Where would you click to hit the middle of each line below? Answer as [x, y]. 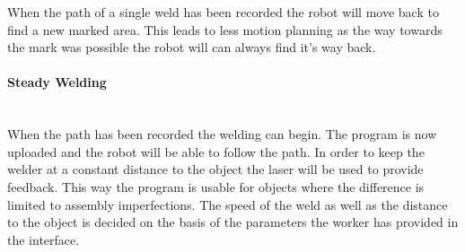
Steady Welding [57, 82]
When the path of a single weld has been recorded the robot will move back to [223, 12]
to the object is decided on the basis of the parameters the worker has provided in [233, 222]
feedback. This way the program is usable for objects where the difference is [216, 186]
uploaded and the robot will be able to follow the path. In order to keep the [216, 151]
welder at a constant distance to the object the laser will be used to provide [215, 169]
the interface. [44, 239]
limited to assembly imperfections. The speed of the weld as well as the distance [228, 204]
